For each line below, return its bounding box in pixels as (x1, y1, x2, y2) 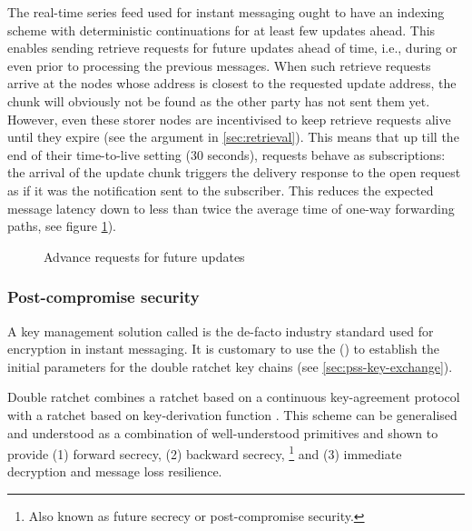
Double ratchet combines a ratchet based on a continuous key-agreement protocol (7, 387, 460, 406)
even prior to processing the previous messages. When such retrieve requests (7, 55, 431, 75)
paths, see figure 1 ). (7, 216, 116, 235)
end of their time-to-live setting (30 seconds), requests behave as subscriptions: (7, 145, 446, 164)
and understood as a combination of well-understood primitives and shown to (7, 423, 438, 442)
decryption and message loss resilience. (7, 462, 222, 481)
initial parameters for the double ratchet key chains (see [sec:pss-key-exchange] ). (7, 356, 453, 376)
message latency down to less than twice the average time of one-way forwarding (7, 198, 455, 217)
